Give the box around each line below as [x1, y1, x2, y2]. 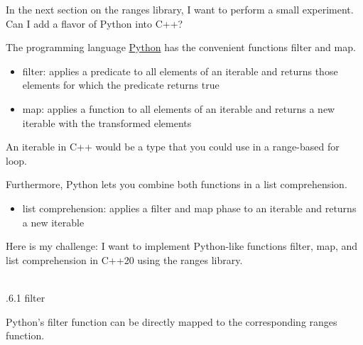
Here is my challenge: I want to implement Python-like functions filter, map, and [6, 239, 358, 253]
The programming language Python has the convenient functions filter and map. [6, 40, 356, 55]
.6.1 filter [6, 290, 45, 305]
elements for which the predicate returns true [22, 77, 220, 92]
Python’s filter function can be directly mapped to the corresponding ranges [6, 314, 337, 329]
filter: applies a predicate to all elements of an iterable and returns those [22, 63, 338, 78]
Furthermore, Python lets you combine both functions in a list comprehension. [6, 177, 347, 192]
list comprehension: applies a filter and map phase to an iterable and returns [22, 200, 357, 215]
